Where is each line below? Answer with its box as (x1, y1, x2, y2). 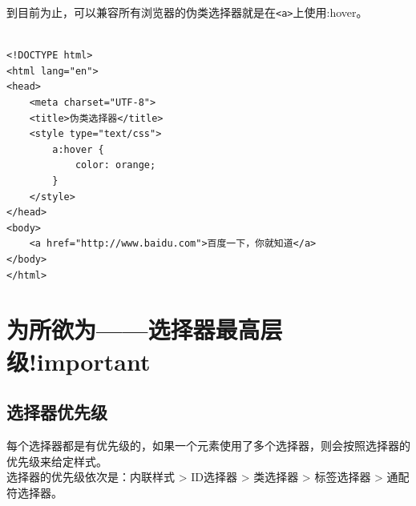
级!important (6, 344, 151, 377)
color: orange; (75, 159, 156, 171)
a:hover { (52, 143, 104, 155)
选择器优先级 (6, 400, 107, 424)
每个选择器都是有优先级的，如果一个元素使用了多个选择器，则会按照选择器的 (6, 436, 410, 453)
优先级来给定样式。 (6, 452, 107, 469)
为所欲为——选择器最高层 (6, 313, 283, 346)
